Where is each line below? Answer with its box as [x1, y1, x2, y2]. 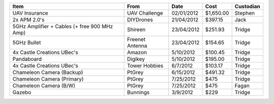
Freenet [127, 36, 146, 43]
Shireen [127, 26, 146, 33]
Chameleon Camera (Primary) [12, 76, 84, 82]
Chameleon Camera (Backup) [12, 69, 83, 76]
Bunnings [127, 89, 150, 96]
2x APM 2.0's [12, 16, 45, 23]
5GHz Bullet [12, 39, 41, 46]
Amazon [127, 49, 147, 56]
